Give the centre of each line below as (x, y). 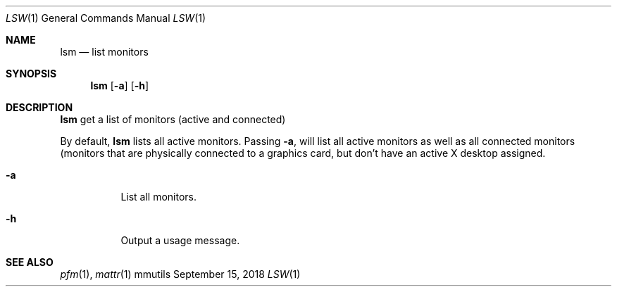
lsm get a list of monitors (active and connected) (173, 119)
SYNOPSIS (31, 74)
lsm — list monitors (104, 52)
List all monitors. (159, 197)
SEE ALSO (30, 262)
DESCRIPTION (39, 107)
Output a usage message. (180, 240)
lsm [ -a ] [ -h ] (120, 85)
